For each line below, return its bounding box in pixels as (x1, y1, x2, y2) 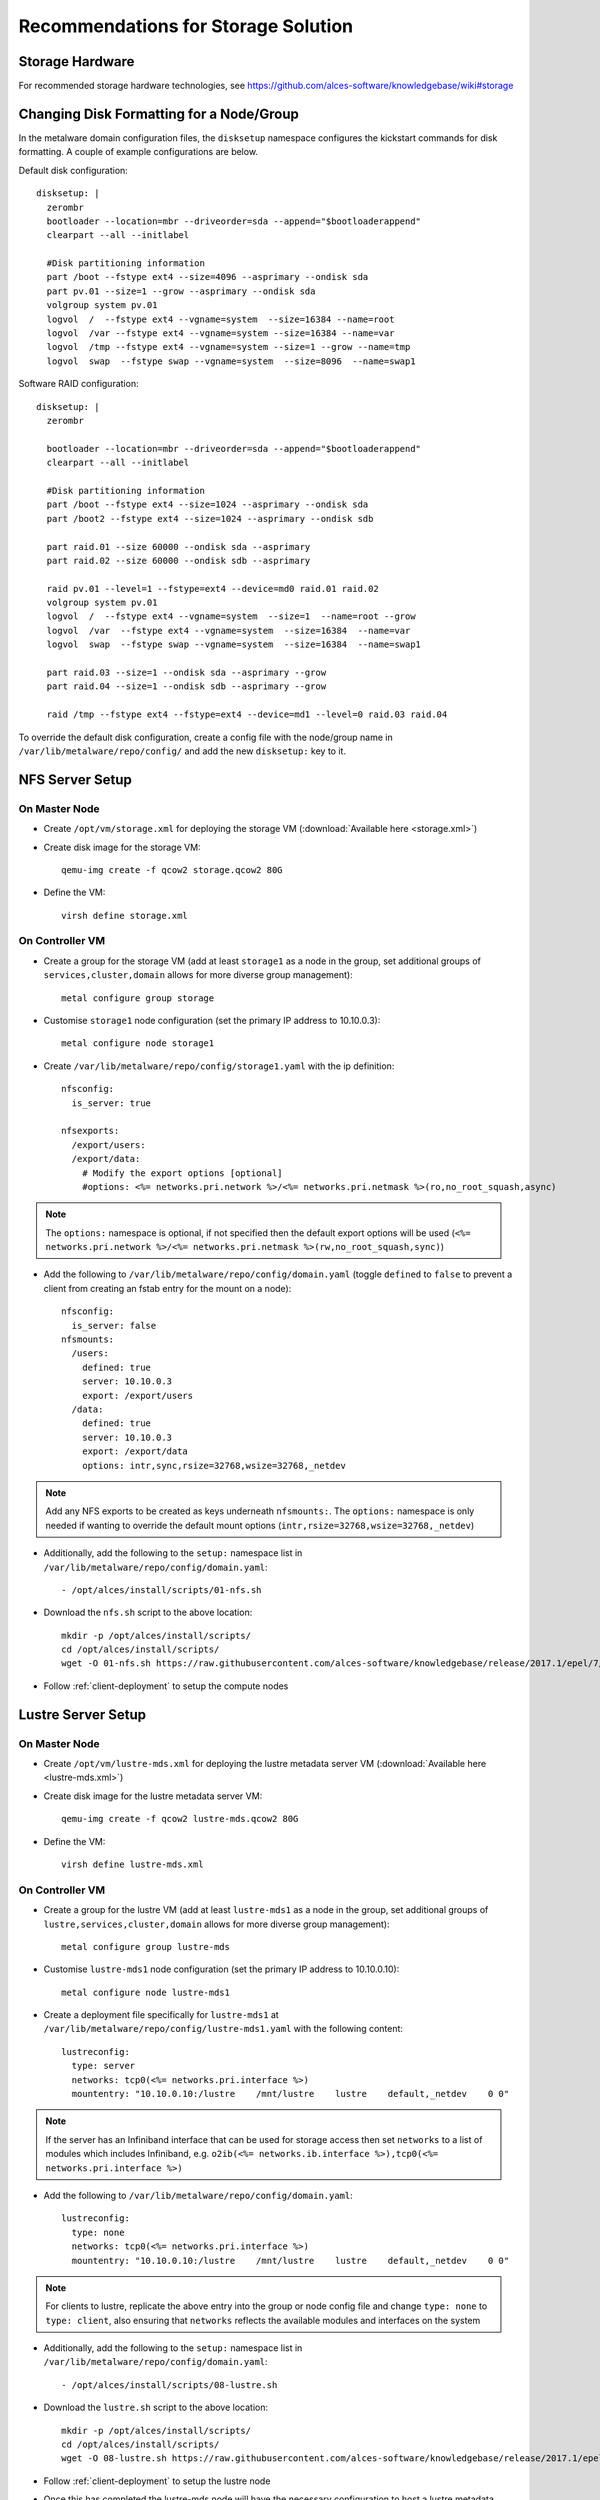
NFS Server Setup (18, 771, 132, 788)
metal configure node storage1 (61, 1038, 215, 1049)
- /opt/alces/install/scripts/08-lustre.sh (61, 2379, 278, 2390)
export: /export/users (81, 1390, 194, 1401)
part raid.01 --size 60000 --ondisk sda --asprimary (46, 541, 311, 552)
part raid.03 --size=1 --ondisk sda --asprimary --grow (46, 667, 327, 679)
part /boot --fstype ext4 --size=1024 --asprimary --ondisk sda (46, 499, 369, 510)
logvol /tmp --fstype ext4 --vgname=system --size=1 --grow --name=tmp (46, 341, 411, 353)
